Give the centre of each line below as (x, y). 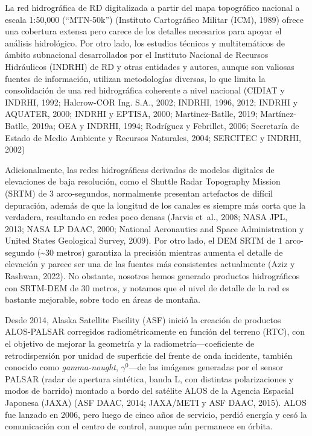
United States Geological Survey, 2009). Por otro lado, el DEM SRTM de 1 (144, 240)
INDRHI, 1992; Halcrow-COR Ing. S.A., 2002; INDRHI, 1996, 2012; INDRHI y (151, 102)
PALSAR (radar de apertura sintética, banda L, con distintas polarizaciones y (149, 378)
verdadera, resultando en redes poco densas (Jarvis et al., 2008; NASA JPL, (146, 217)
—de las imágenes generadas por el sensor (206, 367)
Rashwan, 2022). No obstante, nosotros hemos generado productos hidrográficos (152, 276)
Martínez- (278, 114)
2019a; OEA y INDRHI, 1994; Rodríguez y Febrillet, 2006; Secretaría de (165, 125)
